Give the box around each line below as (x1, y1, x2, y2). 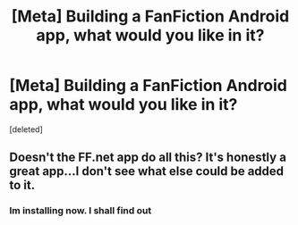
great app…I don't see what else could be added (9, 163, 285, 179)
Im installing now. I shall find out (9, 204, 152, 217)
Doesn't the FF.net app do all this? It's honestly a (9, 150, 286, 165)
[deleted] (9, 123, 43, 135)
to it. (9, 178, 36, 193)
